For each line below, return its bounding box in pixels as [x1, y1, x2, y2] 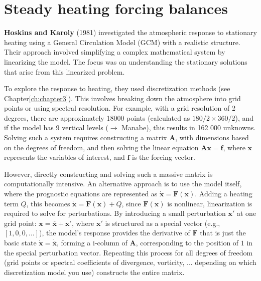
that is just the [200, 227, 246, 238]
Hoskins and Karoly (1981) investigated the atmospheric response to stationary [4, 27, 257, 38]
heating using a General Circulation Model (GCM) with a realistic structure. [4, 37, 240, 47]
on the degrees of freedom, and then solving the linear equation [4, 142, 199, 152]
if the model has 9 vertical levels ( [4, 122, 108, 133]
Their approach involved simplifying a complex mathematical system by [4, 47, 225, 57]
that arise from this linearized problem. [4, 66, 125, 77]
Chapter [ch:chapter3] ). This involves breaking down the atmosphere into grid [4, 93, 241, 103]
